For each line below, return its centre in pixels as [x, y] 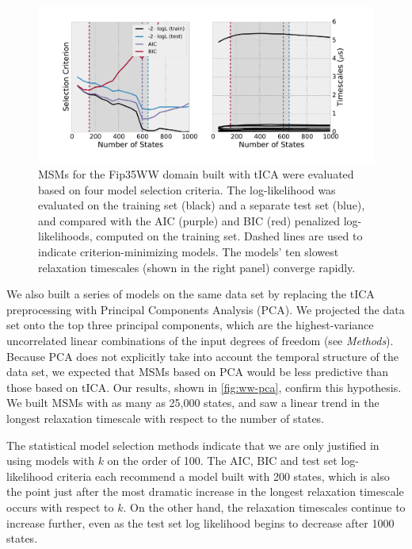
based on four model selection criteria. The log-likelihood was [187, 189]
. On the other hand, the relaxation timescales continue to [264, 507]
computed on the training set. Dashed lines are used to [229, 236]
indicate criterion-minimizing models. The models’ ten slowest [189, 252]
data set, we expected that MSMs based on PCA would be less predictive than [198, 372]
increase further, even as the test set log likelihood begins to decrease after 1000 [200, 522]
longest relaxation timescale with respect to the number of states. [166, 418]
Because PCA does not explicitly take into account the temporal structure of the [202, 356]
